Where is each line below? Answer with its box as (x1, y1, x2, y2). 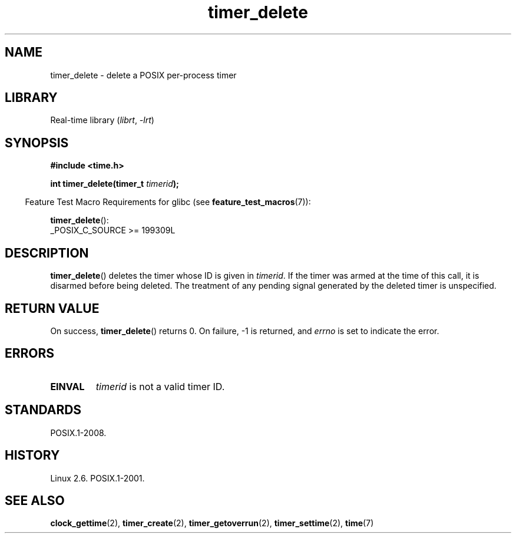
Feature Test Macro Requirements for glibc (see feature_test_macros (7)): (25, 197, 311, 207)
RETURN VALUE (5, 301, 100, 316)
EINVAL (50, 380, 85, 392)
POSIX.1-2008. (50, 427, 107, 438)
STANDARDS (5, 402, 82, 418)
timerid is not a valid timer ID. (95, 380, 225, 392)
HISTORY (5, 448, 60, 463)
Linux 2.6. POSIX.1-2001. (50, 473, 145, 483)
